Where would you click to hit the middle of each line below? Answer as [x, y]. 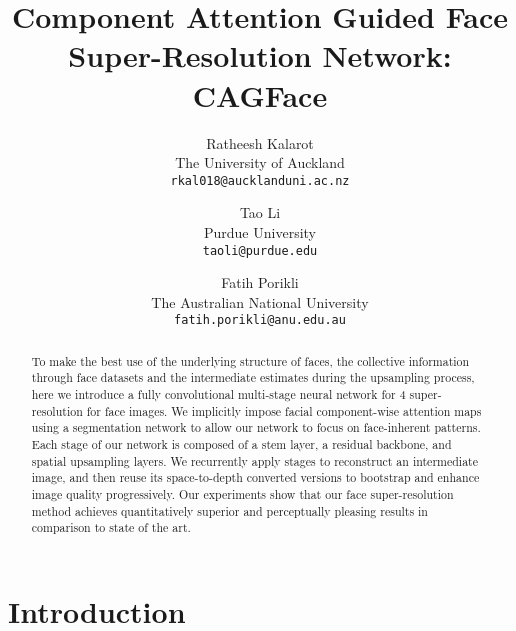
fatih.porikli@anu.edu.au [260, 320]
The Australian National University [260, 301]
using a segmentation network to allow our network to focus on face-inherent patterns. [256, 427]
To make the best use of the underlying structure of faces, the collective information [250, 360]
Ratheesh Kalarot [260, 142]
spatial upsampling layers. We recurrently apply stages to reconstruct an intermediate [254, 460]
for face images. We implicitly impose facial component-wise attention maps [284, 410]
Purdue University [260, 231]
